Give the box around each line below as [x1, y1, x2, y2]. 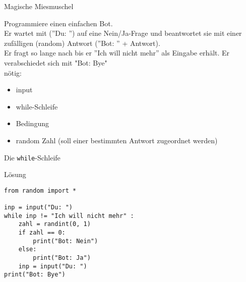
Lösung [4, 169, 26, 180]
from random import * [4, 187, 77, 194]
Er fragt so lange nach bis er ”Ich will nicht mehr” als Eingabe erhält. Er [4, 47, 230, 58]
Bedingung [16, 118, 49, 129]
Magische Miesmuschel [4, 1, 74, 11]
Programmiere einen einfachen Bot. [4, 18, 113, 28]
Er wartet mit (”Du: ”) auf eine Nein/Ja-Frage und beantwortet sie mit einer [4, 28, 242, 38]
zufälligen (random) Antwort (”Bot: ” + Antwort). [4, 37, 160, 48]
